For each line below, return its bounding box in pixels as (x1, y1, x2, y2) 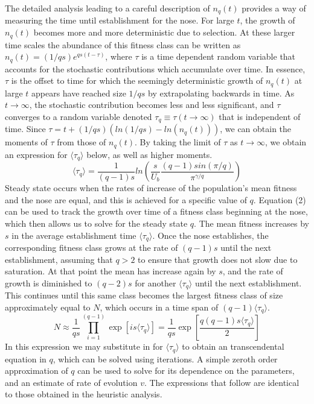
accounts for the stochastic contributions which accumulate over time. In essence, (5, 62, 306, 75)
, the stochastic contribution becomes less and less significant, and (29, 98, 274, 111)
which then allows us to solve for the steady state (5, 216, 188, 229)
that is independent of (219, 110, 301, 122)
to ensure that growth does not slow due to (138, 253, 298, 265)
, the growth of (240, 14, 295, 27)
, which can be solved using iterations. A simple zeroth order (53, 352, 278, 365)
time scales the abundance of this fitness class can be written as (5, 38, 241, 51)
